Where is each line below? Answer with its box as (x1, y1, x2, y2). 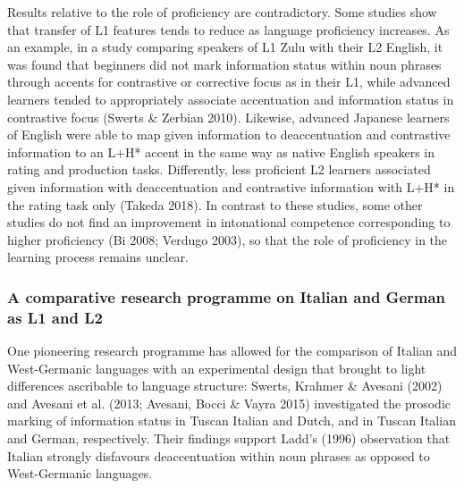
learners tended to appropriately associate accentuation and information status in (7, 89, 454, 108)
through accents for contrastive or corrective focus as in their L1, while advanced (7, 72, 451, 91)
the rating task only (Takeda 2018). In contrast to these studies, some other (7, 195, 423, 214)
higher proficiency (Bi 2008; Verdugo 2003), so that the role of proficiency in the (7, 230, 448, 248)
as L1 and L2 (7, 306, 103, 328)
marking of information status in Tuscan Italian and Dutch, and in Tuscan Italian (7, 411, 456, 430)
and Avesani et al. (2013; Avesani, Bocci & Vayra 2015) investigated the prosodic (7, 393, 451, 412)
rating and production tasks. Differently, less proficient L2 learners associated (7, 160, 431, 179)
